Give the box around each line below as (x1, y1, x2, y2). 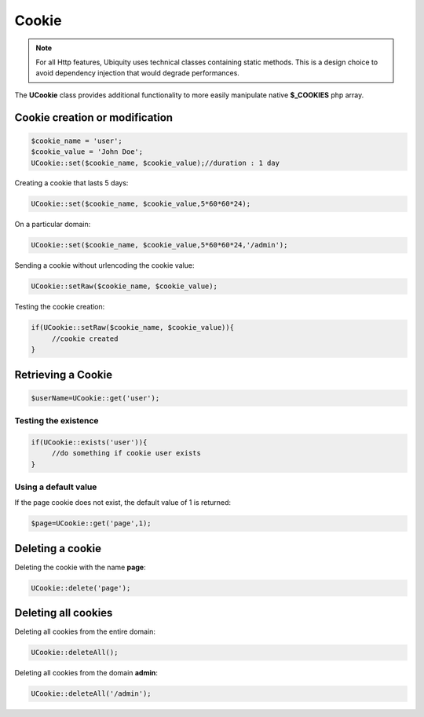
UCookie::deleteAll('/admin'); (31, 690, 152, 698)
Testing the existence (14, 415, 99, 426)
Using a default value (14, 481, 97, 492)
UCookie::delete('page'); (31, 583, 131, 592)
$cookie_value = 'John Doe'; (31, 148, 144, 156)
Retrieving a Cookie (14, 368, 113, 381)
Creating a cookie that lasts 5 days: (14, 178, 129, 188)
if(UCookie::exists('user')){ (31, 437, 148, 447)
